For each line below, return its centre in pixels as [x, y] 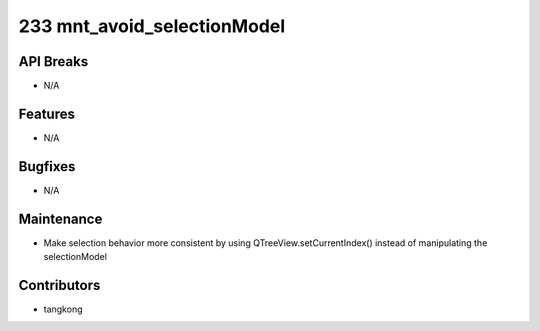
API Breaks [53, 61]
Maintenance [60, 218]
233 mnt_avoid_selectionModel [152, 26]
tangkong [63, 309]
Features [46, 113]
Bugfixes [47, 166]
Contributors [59, 285]
